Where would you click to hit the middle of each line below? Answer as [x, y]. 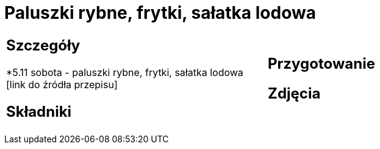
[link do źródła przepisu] [62, 84]
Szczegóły [43, 45]
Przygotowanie [321, 63]
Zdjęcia [294, 93]
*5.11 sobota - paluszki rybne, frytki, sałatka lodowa [125, 72]
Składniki [39, 111]
